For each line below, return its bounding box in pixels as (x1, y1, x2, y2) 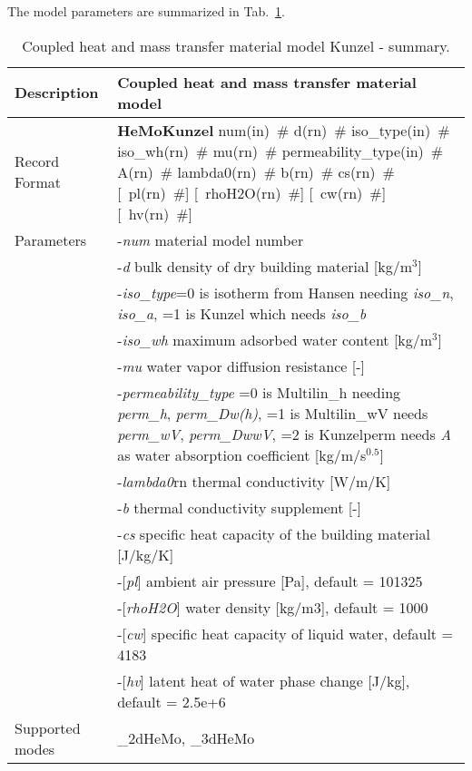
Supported (15, 717, 81, 738)
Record (15, 151, 60, 172)
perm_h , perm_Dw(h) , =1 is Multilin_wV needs (117, 402, 428, 424)
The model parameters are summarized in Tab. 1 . (7, 2, 285, 20)
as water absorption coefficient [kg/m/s (117, 444, 367, 465)
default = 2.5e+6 (117, 690, 226, 712)
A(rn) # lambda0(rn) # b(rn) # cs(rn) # (117, 161, 395, 182)
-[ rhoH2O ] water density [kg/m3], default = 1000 (117, 596, 428, 618)
